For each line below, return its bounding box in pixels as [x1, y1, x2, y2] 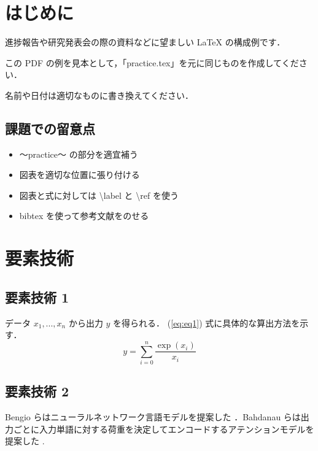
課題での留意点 [5, 118, 95, 137]
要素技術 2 [5, 382, 69, 401]
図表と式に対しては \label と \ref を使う [19, 188, 179, 201]
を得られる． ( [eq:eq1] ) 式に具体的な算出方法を [113, 316, 300, 329]
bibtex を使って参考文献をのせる [19, 209, 149, 222]
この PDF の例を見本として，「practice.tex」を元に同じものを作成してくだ [5, 56, 299, 69]
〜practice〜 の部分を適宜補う [19, 147, 138, 160]
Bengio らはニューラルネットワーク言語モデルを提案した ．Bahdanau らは [5, 411, 301, 423]
